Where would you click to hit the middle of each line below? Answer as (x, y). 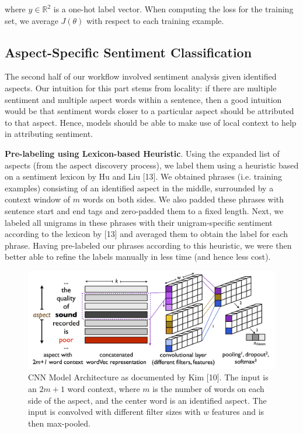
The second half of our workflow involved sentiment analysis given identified (141, 76)
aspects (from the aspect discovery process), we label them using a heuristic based (152, 165)
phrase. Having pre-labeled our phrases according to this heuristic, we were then (148, 245)
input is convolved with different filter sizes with (114, 412)
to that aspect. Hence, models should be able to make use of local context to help (151, 122)
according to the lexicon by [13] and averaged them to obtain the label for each (147, 234)
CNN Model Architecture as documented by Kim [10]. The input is (148, 377)
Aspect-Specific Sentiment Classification (128, 52)
